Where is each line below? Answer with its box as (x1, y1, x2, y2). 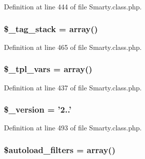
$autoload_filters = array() (4, 143, 115, 156)
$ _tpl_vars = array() (4, 63, 93, 75)
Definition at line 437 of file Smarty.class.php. (4, 82, 142, 92)
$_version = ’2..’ (4, 103, 72, 116)
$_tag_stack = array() (4, 22, 98, 35)
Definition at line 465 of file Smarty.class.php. (4, 41, 142, 52)
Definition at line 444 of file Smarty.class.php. (4, 1, 142, 11)
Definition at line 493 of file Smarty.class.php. (4, 122, 142, 133)
